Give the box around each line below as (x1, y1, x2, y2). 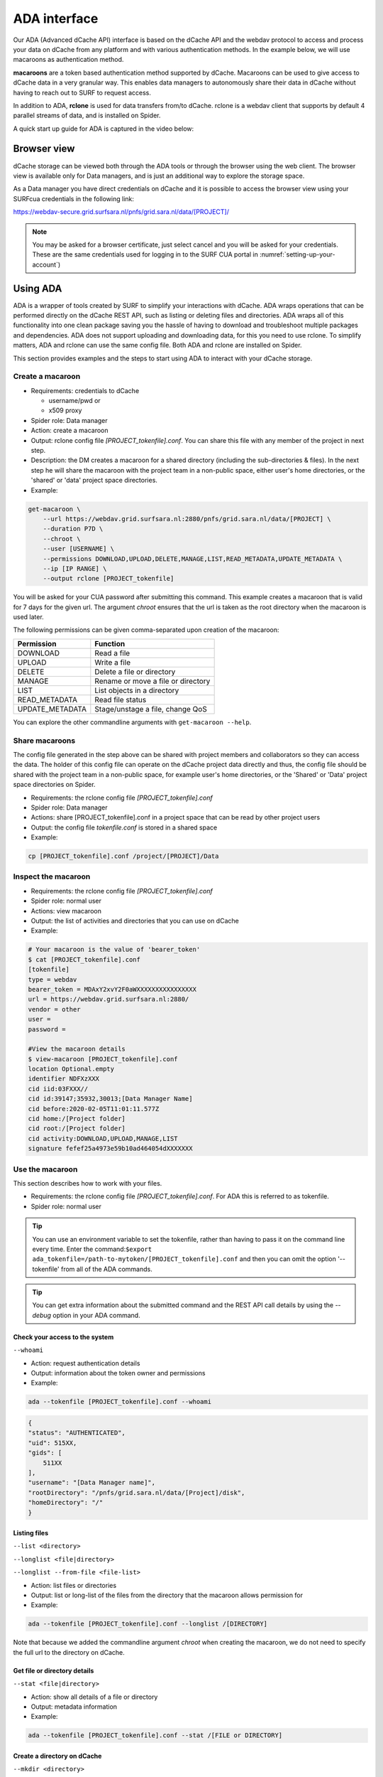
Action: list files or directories (30, 1581, 117, 1589)
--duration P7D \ (43, 525, 104, 533)
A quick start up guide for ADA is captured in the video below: (13, 124, 194, 133)
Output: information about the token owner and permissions (30, 1369, 206, 1378)
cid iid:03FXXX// (28, 1085, 89, 1092)
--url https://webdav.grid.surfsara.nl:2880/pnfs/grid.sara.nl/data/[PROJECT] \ (43, 515, 331, 522)
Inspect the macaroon (13, 871, 91, 881)
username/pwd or (48, 397, 101, 405)
